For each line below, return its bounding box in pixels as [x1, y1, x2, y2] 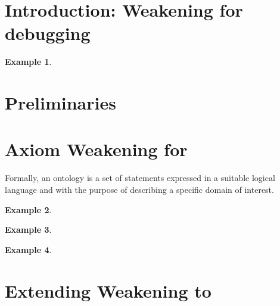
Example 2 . [5, 203, 52, 216]
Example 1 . [5, 55, 52, 68]
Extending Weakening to [5, 278, 211, 302]
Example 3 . [5, 223, 52, 236]
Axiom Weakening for [5, 137, 188, 161]
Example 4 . [5, 243, 52, 255]
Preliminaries [5, 90, 116, 115]
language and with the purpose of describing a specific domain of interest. [5, 183, 274, 195]
